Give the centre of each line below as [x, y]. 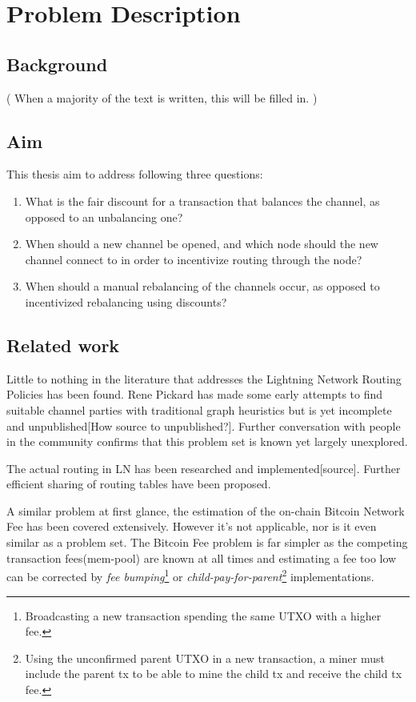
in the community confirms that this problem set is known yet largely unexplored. [207, 441]
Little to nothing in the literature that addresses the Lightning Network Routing [204, 378]
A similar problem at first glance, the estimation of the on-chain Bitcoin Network [206, 510]
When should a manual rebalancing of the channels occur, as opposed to [202, 286]
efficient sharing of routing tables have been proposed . [139, 484]
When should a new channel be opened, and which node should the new [202, 244]
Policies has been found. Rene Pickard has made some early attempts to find [195, 394]
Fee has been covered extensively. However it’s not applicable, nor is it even [192, 526]
